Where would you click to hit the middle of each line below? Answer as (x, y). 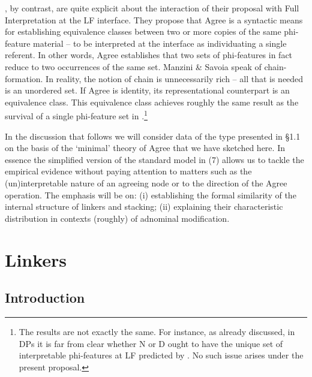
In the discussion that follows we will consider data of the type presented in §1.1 (153, 136)
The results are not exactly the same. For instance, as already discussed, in (157, 331)
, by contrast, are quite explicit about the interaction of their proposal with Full (152, 8)
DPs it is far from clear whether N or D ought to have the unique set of (151, 343)
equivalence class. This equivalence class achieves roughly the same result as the (152, 102)
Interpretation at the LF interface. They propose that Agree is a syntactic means (154, 19)
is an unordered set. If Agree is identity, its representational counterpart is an (147, 90)
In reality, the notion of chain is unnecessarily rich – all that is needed (175, 78)
